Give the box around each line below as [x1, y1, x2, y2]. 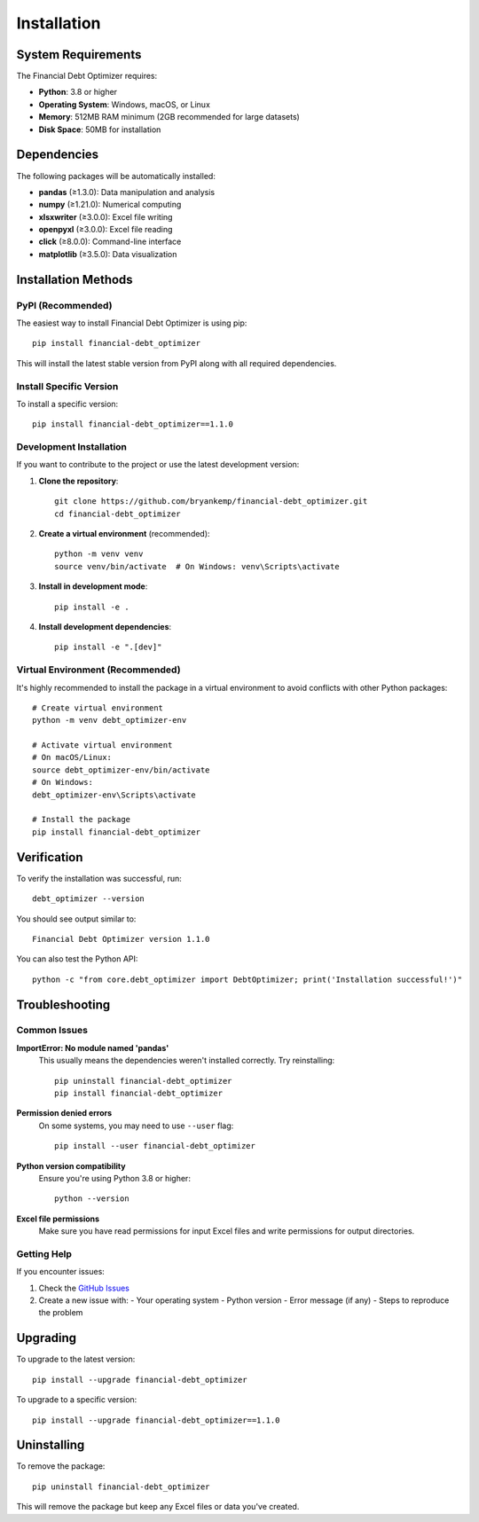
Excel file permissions [16, 1213, 100, 1224]
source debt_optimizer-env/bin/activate [32, 765, 210, 775]
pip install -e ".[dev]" [54, 642, 162, 652]
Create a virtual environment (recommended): [38, 529, 210, 539]
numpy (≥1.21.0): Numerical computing [38, 200, 182, 210]
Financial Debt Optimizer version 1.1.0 [32, 934, 210, 944]
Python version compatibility [16, 1160, 126, 1171]
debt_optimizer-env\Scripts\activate [32, 789, 197, 800]
